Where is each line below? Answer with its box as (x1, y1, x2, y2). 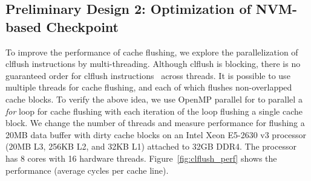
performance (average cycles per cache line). (5, 164, 169, 176)
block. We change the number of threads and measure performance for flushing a (5, 116, 305, 129)
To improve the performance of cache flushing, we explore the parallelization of (5, 45, 298, 58)
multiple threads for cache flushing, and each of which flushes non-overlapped (5, 81, 292, 94)
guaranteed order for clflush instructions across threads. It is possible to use (5, 69, 290, 81)
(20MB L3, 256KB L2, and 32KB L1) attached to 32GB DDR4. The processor (5, 140, 296, 153)
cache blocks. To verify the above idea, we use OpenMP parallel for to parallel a (5, 92, 303, 105)
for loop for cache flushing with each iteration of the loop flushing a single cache (5, 104, 303, 117)
